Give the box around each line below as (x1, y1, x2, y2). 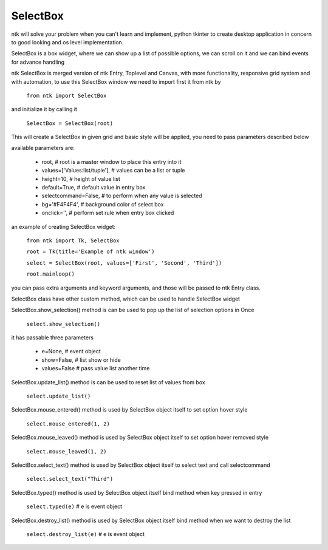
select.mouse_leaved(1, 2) (26, 448, 107, 455)
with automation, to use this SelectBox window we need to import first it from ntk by (11, 78, 221, 85)
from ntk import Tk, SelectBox (26, 237, 120, 244)
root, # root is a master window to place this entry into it (41, 158, 182, 165)
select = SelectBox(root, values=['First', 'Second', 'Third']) (26, 259, 222, 267)
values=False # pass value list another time (41, 365, 150, 372)
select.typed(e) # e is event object (26, 503, 123, 510)
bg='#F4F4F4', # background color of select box (41, 200, 164, 208)
